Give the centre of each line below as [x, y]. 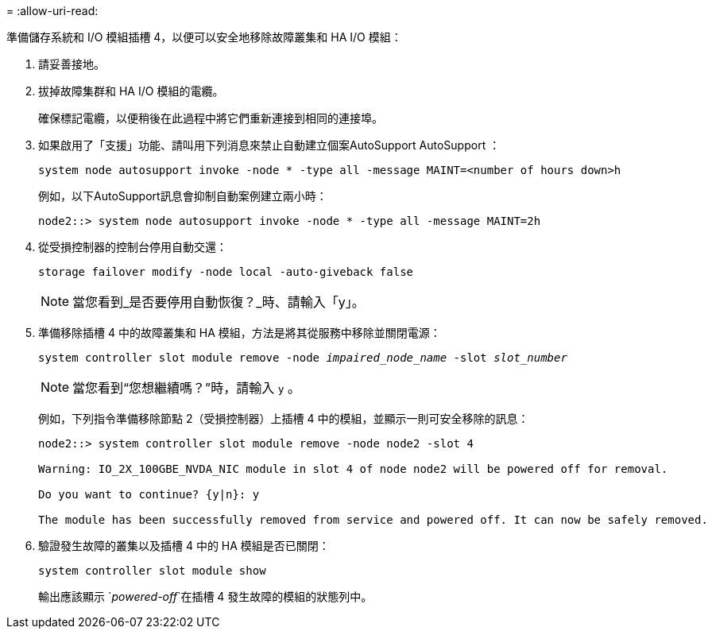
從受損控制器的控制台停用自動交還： [133, 247]
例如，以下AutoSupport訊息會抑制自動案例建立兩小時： [183, 196]
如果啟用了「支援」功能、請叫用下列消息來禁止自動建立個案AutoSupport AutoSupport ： [269, 145]
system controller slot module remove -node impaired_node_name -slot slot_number [303, 358]
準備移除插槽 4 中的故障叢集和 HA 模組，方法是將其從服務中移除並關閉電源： [240, 333]
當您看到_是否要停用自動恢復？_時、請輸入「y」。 [219, 302]
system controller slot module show [152, 571]
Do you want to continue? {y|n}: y [149, 494]
